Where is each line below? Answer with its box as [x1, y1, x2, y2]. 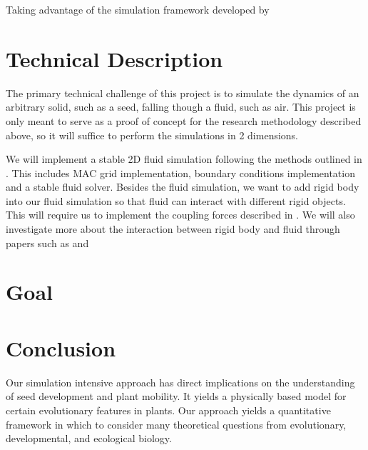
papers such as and [6, 235, 89, 250]
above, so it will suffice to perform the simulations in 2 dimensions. [6, 127, 299, 142]
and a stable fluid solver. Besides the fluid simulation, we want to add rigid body [6, 179, 359, 194]
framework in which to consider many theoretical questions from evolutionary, [6, 416, 347, 431]
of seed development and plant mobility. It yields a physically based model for [6, 389, 347, 404]
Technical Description [6, 44, 223, 73]
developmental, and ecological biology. [6, 431, 172, 446]
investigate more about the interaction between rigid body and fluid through [6, 221, 340, 236]
